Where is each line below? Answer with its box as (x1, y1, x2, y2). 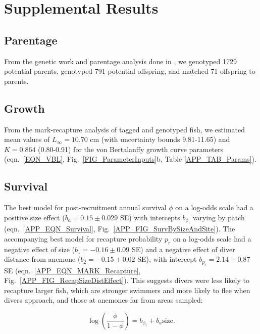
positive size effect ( (4, 212, 65, 222)
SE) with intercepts (120, 212, 180, 222)
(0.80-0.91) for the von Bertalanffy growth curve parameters (38, 144, 224, 154)
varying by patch (192, 212, 245, 222)
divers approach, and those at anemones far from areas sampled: (4, 295, 203, 305)
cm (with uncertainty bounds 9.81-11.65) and (90, 134, 230, 145)
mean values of (4, 134, 50, 145)
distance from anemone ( (4, 254, 81, 264)
